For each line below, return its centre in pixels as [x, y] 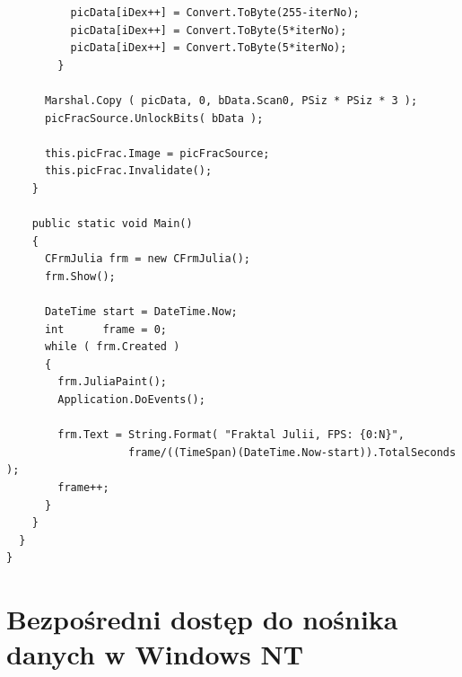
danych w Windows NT [155, 654]
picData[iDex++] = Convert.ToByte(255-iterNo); [215, 13]
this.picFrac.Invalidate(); [128, 171]
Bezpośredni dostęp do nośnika [202, 619]
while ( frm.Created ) [112, 347]
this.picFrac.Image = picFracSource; [157, 153]
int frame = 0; [105, 329]
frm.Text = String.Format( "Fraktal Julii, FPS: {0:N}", [231, 435]
